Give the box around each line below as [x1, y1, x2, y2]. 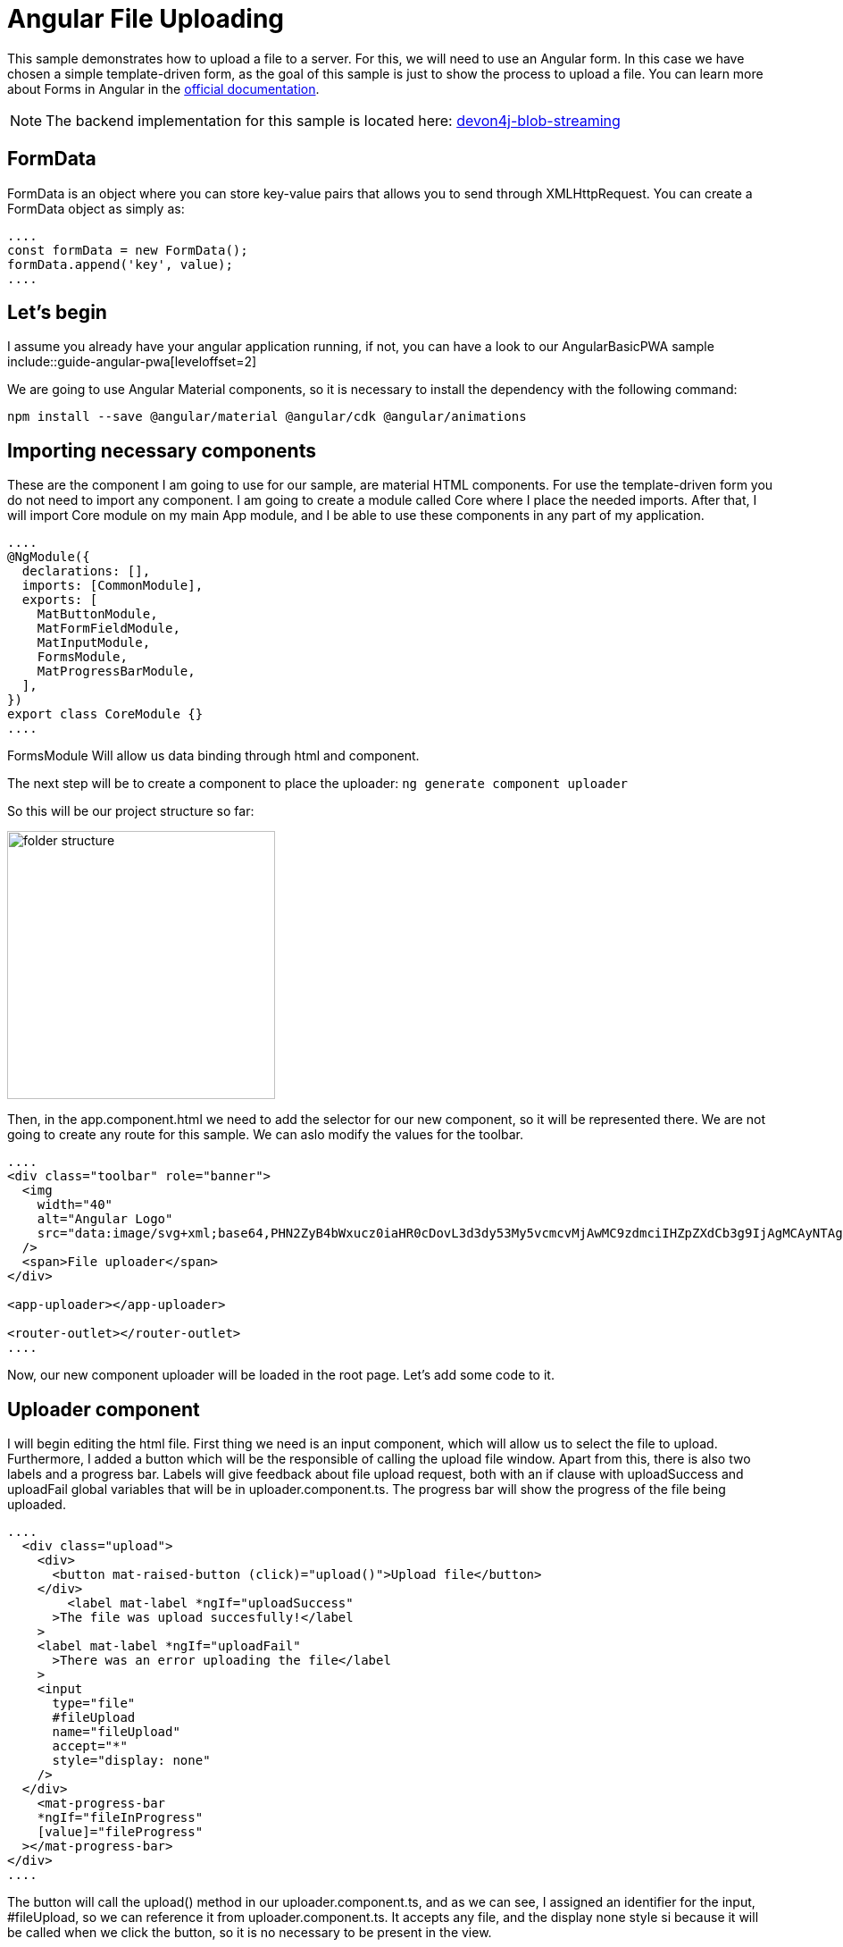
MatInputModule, [37, 635, 151, 650]
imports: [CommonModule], [21, 578, 204, 593]
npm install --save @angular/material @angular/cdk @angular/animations [7, 409, 527, 424]
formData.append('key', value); [7, 256, 233, 272]
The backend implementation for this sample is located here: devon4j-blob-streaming [46, 111, 621, 130]
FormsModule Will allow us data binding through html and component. [7, 748, 420, 764]
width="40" [37, 1197, 113, 1213]
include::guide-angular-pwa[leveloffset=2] [7, 354, 257, 370]
